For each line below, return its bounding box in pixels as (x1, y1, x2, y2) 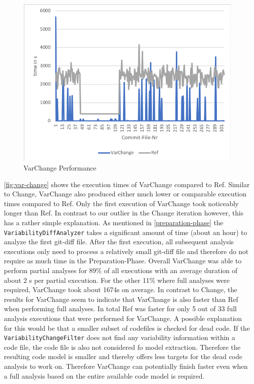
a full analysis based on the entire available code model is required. (4, 370, 205, 381)
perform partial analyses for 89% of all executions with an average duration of (4, 265, 238, 275)
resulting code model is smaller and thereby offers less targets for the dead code (4, 351, 242, 362)
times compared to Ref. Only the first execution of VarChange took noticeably (4, 198, 239, 208)
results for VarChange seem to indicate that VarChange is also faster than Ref (4, 294, 238, 304)
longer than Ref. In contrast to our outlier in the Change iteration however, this (4, 208, 244, 218)
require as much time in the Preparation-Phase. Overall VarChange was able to (4, 256, 242, 266)
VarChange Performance (23, 162, 96, 172)
